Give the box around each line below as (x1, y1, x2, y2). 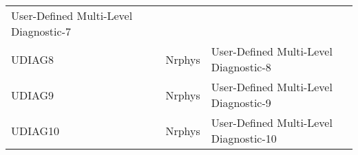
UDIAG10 (11, 122, 60, 139)
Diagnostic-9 (211, 95, 271, 110)
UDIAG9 (11, 86, 54, 103)
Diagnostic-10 (211, 130, 277, 146)
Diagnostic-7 (11, 23, 71, 39)
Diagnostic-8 (211, 59, 271, 75)
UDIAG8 (11, 51, 54, 67)
